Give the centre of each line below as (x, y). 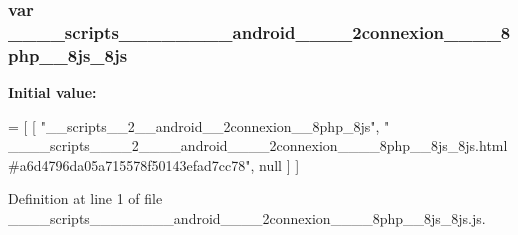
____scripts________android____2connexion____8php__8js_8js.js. (247, 218)
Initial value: (52, 92)
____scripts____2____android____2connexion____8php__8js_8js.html (258, 145)
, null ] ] (275, 164)
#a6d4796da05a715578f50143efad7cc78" (129, 164)
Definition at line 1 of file (85, 198)
